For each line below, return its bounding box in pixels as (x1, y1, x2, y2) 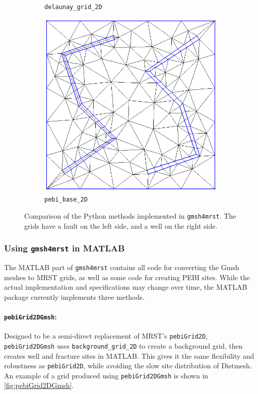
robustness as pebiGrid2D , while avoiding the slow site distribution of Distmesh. (4, 360, 252, 371)
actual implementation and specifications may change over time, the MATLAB (4, 282, 247, 292)
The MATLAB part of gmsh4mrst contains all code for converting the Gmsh (4, 261, 239, 272)
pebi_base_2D (44, 196, 88, 204)
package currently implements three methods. (4, 291, 145, 302)
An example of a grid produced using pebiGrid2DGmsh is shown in (4, 370, 209, 380)
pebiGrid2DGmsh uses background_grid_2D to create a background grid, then (4, 340, 243, 351)
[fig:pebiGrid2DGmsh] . (4, 380, 74, 390)
